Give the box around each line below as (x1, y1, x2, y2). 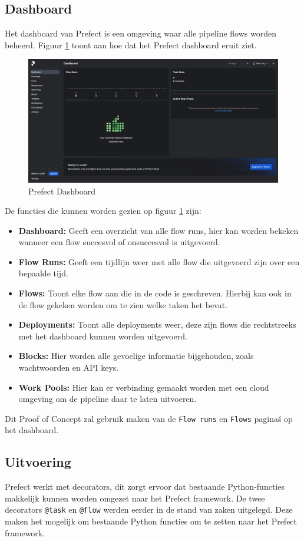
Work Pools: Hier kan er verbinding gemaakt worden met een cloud (18, 381, 269, 393)
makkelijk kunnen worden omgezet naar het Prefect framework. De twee (5, 491, 265, 504)
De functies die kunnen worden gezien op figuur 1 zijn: (5, 204, 201, 217)
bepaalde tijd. (18, 267, 68, 279)
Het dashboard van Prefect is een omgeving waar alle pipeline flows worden (5, 27, 277, 39)
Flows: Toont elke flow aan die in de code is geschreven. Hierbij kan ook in (18, 287, 292, 299)
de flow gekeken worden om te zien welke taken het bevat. (18, 298, 228, 311)
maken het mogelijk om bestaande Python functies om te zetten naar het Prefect (5, 515, 298, 527)
